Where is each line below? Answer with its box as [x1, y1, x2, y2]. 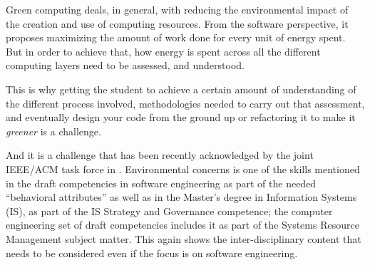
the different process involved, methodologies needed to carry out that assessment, [6, 95, 365, 110]
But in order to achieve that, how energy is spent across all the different [6, 43, 321, 58]
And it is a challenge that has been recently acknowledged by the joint [6, 147, 314, 162]
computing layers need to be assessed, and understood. [6, 58, 245, 73]
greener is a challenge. [6, 123, 101, 138]
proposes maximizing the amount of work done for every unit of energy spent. [6, 30, 346, 45]
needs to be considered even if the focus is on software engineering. [6, 245, 298, 260]
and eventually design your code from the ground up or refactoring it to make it [6, 110, 356, 125]
